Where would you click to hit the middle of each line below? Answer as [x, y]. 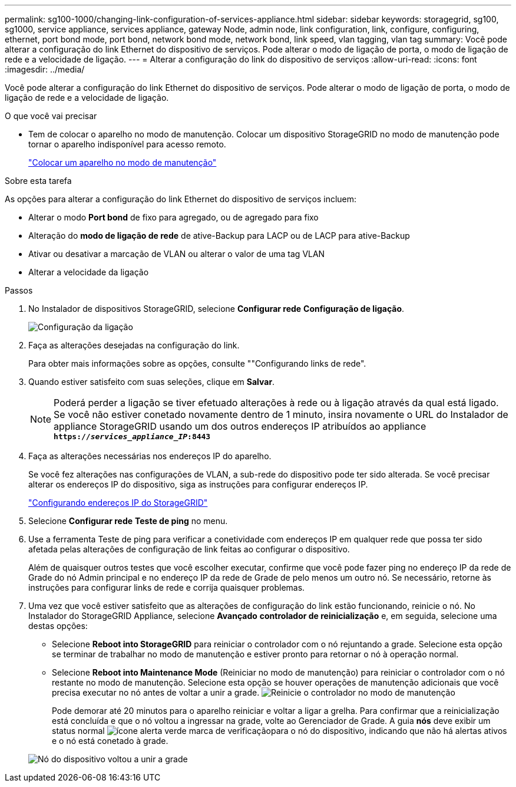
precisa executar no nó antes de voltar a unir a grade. [156, 692]
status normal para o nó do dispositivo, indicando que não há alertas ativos [279, 731]
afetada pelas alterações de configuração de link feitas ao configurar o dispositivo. [189, 549]
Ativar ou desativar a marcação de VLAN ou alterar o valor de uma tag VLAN [177, 254]
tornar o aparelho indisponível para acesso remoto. [127, 144]
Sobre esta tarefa [38, 181]
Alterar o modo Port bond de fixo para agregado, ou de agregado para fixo [173, 217]
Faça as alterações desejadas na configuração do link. [134, 345]
